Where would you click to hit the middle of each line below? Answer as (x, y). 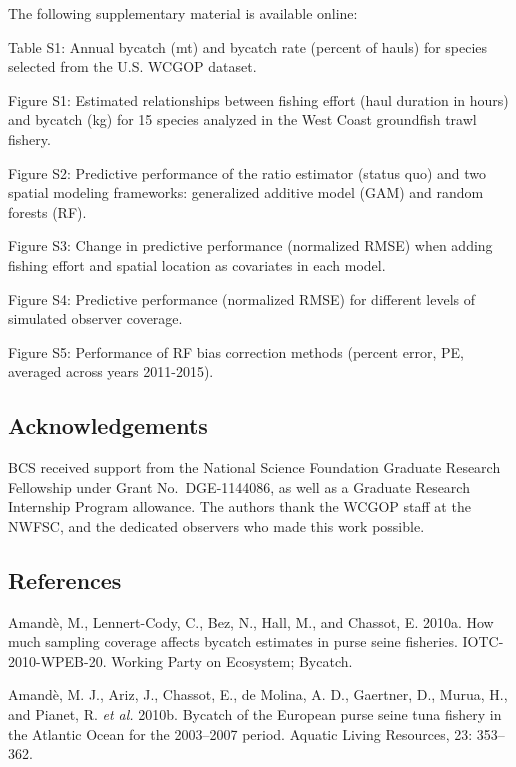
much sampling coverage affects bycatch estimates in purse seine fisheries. (233, 641)
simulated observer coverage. (95, 318)
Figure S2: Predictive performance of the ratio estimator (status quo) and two (247, 172)
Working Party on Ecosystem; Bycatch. (232, 660)
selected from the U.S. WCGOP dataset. (132, 66)
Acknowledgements (108, 425)
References (65, 579)
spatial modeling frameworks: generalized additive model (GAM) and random (246, 192)
